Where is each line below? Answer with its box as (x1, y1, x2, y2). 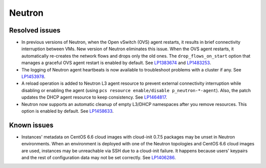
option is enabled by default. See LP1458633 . (21, 108, 114, 114)
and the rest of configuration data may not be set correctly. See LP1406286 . (21, 155, 176, 161)
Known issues (9, 121, 54, 129)
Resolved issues (9, 26, 61, 34)
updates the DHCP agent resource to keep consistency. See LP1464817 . (21, 94, 167, 101)
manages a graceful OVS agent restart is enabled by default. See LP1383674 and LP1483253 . (21, 60, 211, 66)
